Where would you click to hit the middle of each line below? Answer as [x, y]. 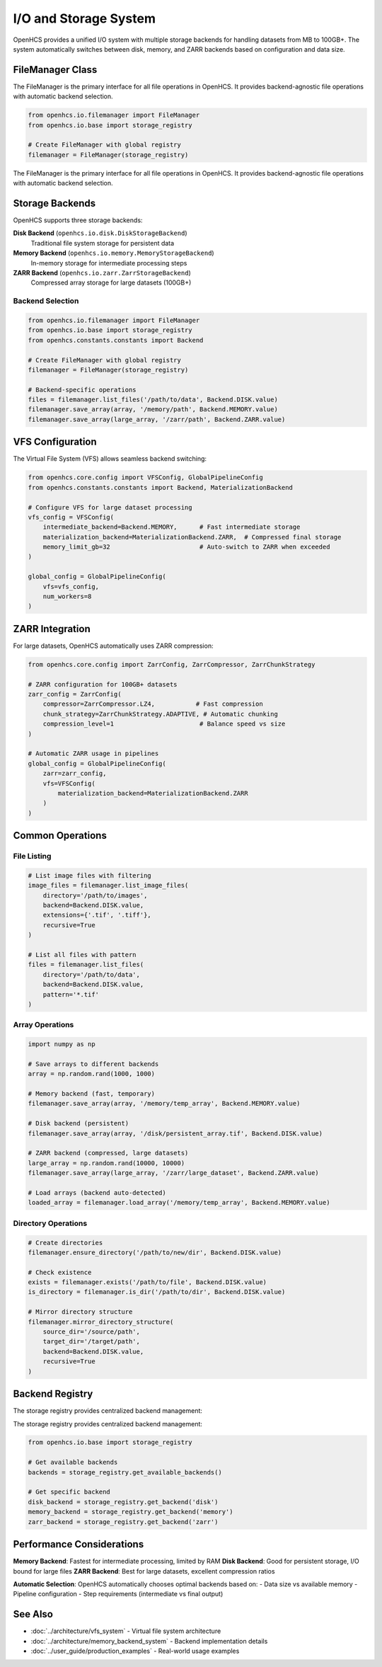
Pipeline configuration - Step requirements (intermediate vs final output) [118, 1594]
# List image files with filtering [89, 875]
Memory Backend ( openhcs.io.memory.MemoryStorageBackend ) [114, 253]
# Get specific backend [69, 1492]
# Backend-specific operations [82, 390]
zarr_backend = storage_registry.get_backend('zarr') [123, 1522]
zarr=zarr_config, [75, 774]
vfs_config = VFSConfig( [71, 517]
